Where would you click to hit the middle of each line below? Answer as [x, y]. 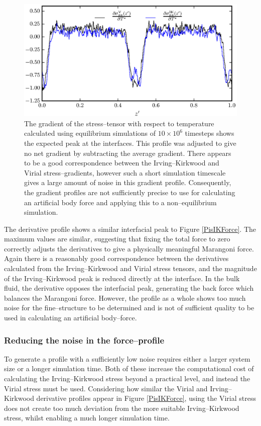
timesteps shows [210, 133]
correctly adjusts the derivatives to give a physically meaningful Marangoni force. [129, 248]
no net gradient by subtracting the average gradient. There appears [128, 153]
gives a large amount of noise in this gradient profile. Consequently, [128, 182]
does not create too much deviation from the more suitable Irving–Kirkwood [122, 408]
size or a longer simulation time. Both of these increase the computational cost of [129, 368]
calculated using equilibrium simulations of [90, 133]
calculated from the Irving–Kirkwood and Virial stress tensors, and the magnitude [130, 268]
